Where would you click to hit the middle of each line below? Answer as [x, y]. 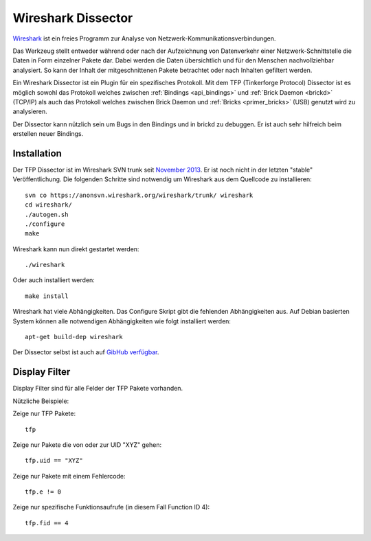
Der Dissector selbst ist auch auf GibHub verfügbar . [86, 352]
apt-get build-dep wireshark [74, 337]
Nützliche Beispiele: [41, 401]
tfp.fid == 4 [47, 523]
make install [47, 296]
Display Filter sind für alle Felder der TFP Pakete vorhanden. [98, 389]
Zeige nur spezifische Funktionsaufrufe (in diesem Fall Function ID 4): [111, 507]
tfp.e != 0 [43, 492]
